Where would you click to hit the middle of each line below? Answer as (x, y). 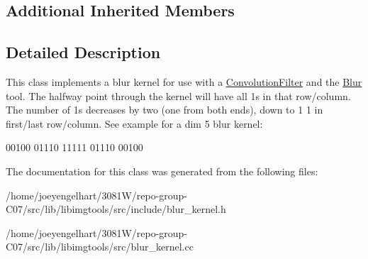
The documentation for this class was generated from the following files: (162, 171)
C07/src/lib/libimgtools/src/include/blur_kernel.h (116, 209)
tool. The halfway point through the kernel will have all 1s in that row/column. (178, 95)
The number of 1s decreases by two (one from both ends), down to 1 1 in (165, 110)
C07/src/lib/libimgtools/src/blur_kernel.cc (100, 247)
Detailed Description (83, 52)
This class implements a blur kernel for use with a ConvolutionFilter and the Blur (184, 81)
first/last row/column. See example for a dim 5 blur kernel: (134, 123)
